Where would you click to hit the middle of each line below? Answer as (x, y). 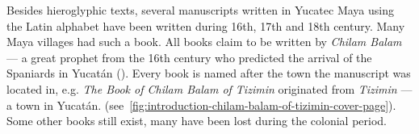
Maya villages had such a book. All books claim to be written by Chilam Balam (204, 42)
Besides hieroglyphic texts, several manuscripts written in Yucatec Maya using (200, 10)
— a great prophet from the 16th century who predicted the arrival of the (189, 57)
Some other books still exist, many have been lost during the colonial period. (197, 121)
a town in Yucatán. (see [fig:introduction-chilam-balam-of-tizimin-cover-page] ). (201, 105)
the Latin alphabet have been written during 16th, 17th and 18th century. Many (206, 25)
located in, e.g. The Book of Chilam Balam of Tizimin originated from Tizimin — (209, 88)
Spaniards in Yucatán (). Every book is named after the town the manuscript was (209, 73)
